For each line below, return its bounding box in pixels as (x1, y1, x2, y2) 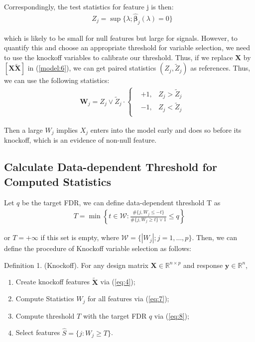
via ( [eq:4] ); (100, 276, 135, 287)
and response (183, 259, 223, 270)
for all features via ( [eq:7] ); (87, 293, 169, 304)
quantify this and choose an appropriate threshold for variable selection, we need (4, 42, 251, 53)
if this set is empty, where (40, 232, 119, 243)
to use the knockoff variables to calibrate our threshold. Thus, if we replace (4, 52, 233, 62)
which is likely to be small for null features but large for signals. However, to (4, 32, 238, 43)
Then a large (4, 124, 43, 135)
